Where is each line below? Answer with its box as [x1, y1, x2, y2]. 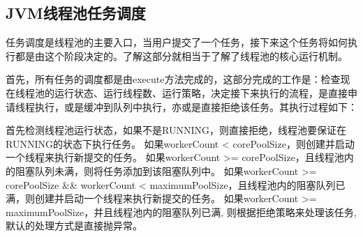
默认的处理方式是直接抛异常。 [6, 218, 142, 233]
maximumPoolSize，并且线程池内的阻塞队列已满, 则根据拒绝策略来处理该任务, [6, 204, 357, 219]
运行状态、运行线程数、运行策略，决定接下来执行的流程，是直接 [54, 85, 348, 100]
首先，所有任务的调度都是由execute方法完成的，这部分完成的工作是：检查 [6, 72, 341, 86]
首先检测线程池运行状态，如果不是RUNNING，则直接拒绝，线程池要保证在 [6, 123, 346, 137]
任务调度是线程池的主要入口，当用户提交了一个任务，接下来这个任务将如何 [6, 35, 348, 49]
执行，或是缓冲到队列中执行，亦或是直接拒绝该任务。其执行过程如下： [34, 99, 357, 114]
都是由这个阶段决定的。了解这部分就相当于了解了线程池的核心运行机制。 [15, 48, 348, 63]
